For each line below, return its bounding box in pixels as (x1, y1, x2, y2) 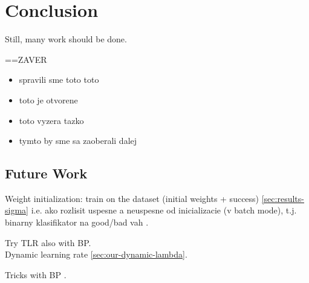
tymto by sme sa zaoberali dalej (19, 134, 137, 147)
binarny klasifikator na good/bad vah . (5, 216, 149, 229)
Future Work (5, 164, 88, 183)
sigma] (5, 204, 28, 216)
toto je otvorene (19, 93, 78, 106)
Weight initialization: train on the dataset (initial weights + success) (5, 192, 259, 204)
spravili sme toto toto (19, 73, 99, 86)
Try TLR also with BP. (5, 236, 91, 249)
